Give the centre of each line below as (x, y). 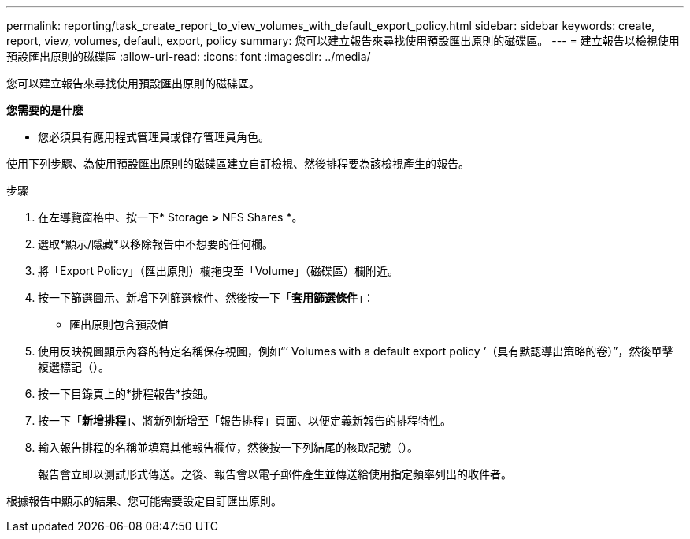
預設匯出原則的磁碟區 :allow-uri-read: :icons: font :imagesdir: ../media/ (189, 56)
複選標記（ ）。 (74, 367)
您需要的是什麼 (45, 110)
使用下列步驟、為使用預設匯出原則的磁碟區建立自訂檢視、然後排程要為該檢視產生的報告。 (238, 164)
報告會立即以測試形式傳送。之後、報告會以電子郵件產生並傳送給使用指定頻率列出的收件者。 (275, 474)
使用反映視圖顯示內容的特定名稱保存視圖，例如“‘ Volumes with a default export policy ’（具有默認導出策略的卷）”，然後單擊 (356, 351)
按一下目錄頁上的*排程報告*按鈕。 (126, 394)
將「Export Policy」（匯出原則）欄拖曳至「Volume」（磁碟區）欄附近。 (219, 271)
